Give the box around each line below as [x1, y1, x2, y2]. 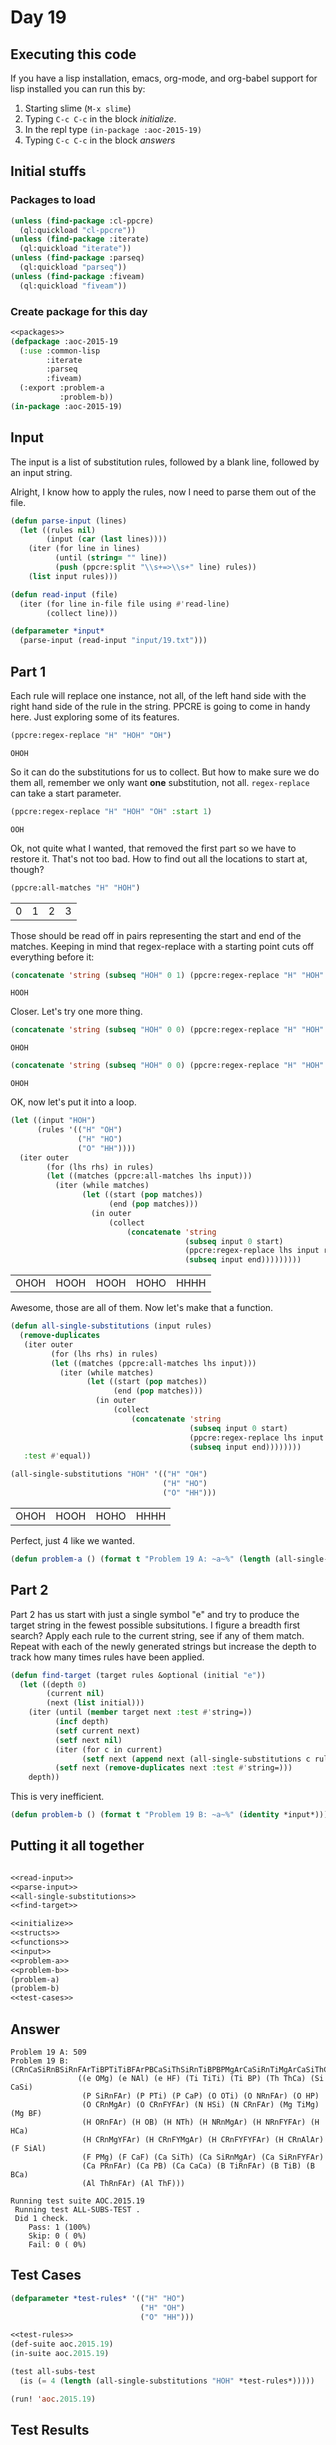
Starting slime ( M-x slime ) [24, 102, 132, 114]
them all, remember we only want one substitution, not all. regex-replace [10, 776, 310, 788]
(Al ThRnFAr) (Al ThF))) [81, 2179, 186, 2189]
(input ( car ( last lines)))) [46, 534, 168, 545]
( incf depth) [54, 1717, 110, 1727]
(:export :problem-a [19, 383, 105, 393]
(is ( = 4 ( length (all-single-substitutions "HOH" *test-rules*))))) [19, 2376, 315, 2386]
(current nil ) [46, 1689, 105, 1699]
